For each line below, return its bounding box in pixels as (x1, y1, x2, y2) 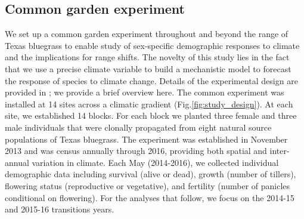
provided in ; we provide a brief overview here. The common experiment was (5, 86, 284, 98)
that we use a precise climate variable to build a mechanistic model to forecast (5, 62, 291, 75)
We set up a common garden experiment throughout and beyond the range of (5, 27, 289, 40)
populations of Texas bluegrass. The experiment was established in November (5, 132, 288, 145)
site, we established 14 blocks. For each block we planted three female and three (5, 109, 297, 122)
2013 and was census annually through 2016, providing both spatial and (5, 144, 267, 157)
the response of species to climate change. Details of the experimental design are (5, 74, 298, 87)
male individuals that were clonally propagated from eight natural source (5, 121, 272, 133)
